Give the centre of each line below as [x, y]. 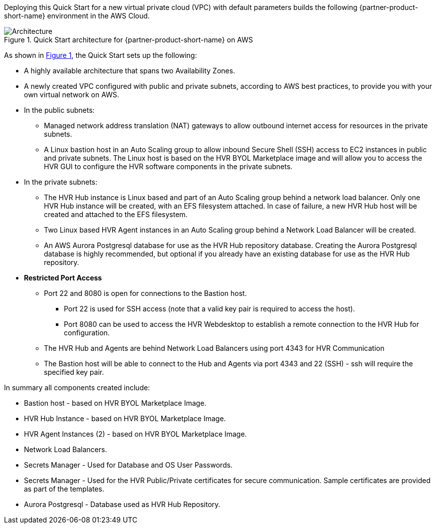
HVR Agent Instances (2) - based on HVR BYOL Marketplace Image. [135, 434]
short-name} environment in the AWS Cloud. [77, 16]
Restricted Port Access [63, 278]
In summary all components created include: [77, 388]
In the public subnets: [59, 110]
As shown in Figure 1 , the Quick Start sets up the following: [101, 55]
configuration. [87, 333]
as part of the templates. [64, 489]
